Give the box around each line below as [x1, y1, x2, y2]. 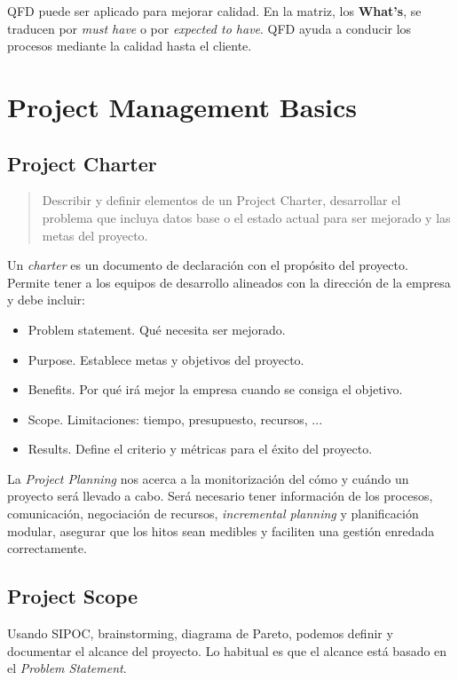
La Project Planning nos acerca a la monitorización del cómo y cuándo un [7, 469, 409, 487]
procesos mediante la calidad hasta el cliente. [7, 36, 252, 55]
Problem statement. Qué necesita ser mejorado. [28, 320, 286, 338]
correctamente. [7, 539, 87, 557]
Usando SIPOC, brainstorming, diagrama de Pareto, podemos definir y [7, 624, 393, 643]
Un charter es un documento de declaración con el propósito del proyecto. [7, 256, 408, 274]
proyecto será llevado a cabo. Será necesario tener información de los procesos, [7, 486, 433, 505]
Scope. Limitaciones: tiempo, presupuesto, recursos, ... [28, 409, 323, 428]
